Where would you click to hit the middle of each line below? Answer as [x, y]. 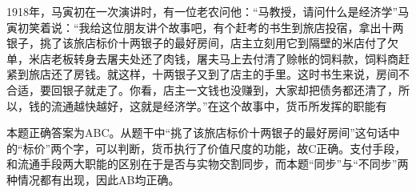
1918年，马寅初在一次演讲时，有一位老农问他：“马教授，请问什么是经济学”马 [208, 11]
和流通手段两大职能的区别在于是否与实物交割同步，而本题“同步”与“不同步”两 [208, 164]
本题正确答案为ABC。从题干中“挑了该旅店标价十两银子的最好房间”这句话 [198, 133]
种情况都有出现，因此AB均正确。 [93, 179]
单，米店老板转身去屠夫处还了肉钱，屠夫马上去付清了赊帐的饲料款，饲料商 [202, 58]
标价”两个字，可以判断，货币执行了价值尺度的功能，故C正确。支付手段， [214, 148]
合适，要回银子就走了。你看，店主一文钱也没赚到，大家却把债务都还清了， [202, 89]
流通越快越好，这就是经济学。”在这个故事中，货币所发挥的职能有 [219, 105]
